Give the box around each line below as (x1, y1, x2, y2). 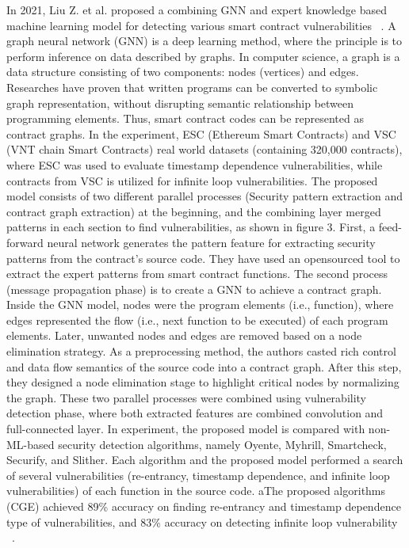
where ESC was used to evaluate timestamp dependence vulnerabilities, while (6, 156, 383, 173)
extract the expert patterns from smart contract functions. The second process (6, 265, 388, 282)
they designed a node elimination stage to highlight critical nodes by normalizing (6, 374, 399, 390)
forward (6, 234, 44, 250)
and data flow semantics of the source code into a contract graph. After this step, (6, 358, 402, 375)
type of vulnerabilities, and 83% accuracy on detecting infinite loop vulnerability (6, 513, 398, 530)
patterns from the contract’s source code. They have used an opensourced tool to (6, 249, 400, 266)
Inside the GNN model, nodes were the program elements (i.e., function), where (6, 296, 394, 313)
